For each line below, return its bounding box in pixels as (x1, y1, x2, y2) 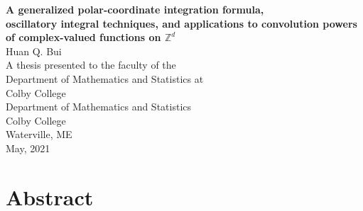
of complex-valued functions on (6, 30, 161, 45)
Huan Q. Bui (6, 43, 62, 58)
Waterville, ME (6, 127, 72, 142)
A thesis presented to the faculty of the (6, 57, 176, 72)
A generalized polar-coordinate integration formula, (6, 2, 264, 16)
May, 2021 (6, 140, 50, 155)
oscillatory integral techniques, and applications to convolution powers (6, 16, 357, 30)
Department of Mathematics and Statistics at (6, 71, 204, 86)
